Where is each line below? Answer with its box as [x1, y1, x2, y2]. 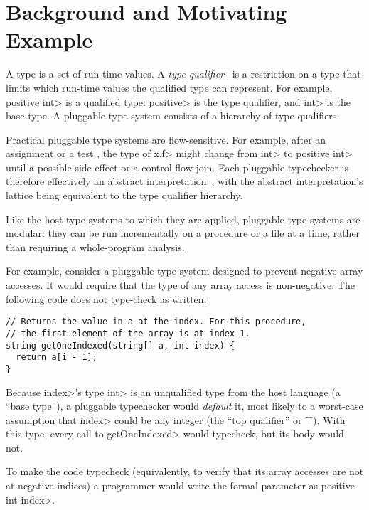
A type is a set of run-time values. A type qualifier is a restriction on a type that [6, 66, 361, 81]
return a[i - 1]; [16, 352, 97, 363]
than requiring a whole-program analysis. [6, 239, 185, 254]
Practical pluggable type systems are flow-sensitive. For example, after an [6, 132, 326, 147]
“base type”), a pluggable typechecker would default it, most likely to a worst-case [6, 398, 363, 413]
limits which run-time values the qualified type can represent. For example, [6, 80, 333, 95]
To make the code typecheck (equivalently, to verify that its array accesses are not [6, 464, 364, 479]
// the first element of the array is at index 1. [6, 328, 250, 339]
